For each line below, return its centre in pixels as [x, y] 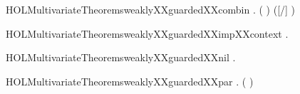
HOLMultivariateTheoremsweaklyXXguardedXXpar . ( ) [130, 81]
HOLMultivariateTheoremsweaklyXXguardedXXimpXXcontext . [147, 33]
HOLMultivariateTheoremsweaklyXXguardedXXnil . [121, 57]
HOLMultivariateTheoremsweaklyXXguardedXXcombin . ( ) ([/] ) [151, 9]
